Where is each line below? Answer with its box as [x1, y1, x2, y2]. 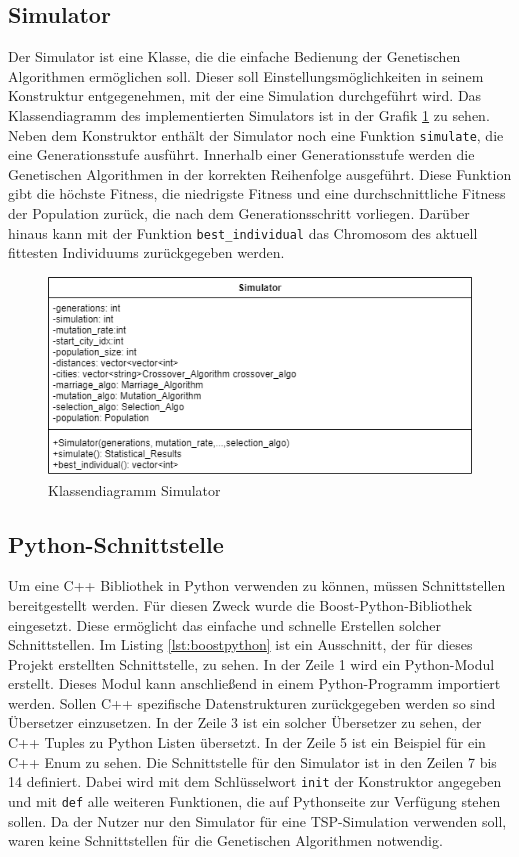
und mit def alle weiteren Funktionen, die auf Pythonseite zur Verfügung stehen [8, 790, 501, 811]
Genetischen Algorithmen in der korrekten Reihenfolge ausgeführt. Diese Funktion [8, 163, 512, 184]
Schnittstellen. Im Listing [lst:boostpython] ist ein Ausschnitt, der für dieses [8, 634, 473, 655]
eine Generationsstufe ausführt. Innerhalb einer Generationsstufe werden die [8, 144, 475, 165]
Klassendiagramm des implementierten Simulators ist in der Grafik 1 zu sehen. [8, 104, 490, 125]
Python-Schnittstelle [8, 528, 224, 559]
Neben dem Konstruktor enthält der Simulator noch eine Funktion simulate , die [8, 124, 504, 145]
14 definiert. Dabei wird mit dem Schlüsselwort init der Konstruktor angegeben [8, 771, 502, 792]
